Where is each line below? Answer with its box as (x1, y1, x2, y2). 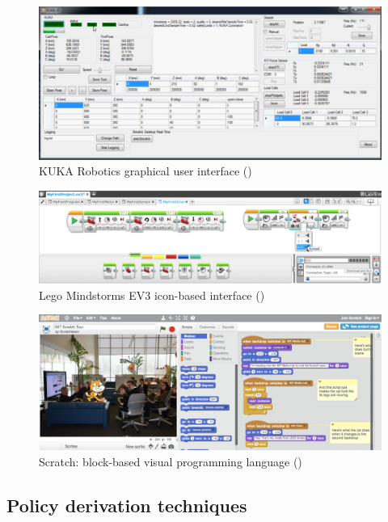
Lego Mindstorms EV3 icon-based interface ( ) (39, 286, 265, 303)
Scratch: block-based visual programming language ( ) (39, 453, 302, 469)
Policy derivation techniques (6, 492, 247, 517)
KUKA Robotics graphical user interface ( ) (39, 162, 252, 179)
